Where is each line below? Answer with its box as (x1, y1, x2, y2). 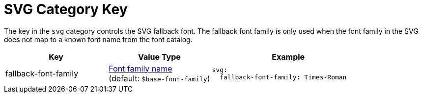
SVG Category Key (4, 1, 128, 18)
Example (272, 51, 305, 62)
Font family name (109, 63, 172, 73)
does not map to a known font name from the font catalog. (4, 35, 193, 44)
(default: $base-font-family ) (109, 73, 210, 83)
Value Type (138, 51, 181, 62)
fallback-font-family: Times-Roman (220, 73, 347, 81)
